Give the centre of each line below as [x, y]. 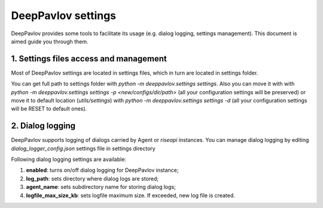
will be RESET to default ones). [49, 109]
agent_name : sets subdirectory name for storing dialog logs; [101, 187]
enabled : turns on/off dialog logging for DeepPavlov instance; [102, 170]
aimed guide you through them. [50, 41]
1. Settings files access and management [89, 59]
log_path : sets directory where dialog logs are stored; [92, 178]
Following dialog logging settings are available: [69, 159]
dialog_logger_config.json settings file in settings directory [83, 148]
